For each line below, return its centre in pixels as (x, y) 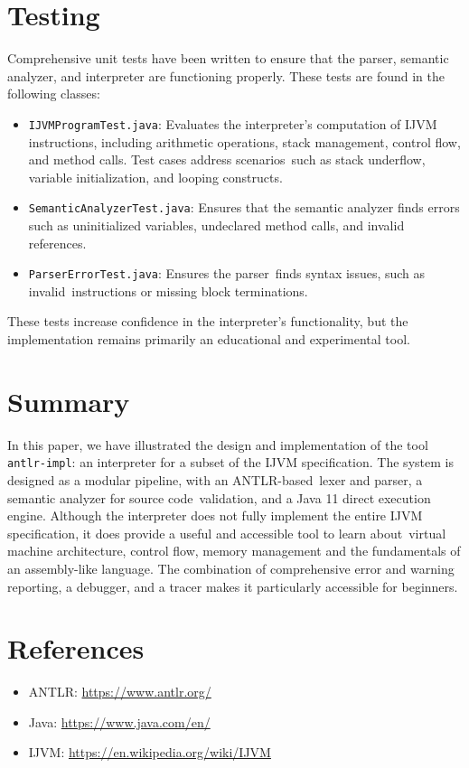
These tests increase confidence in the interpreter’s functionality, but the (208, 321)
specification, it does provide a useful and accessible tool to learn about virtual (227, 533)
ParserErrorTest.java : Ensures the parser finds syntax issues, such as (227, 273)
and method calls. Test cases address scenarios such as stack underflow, (227, 159)
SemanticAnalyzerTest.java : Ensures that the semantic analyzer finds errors (244, 207)
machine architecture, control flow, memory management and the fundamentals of (234, 551)
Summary (69, 401)
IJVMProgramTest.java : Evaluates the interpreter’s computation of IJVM (233, 123)
